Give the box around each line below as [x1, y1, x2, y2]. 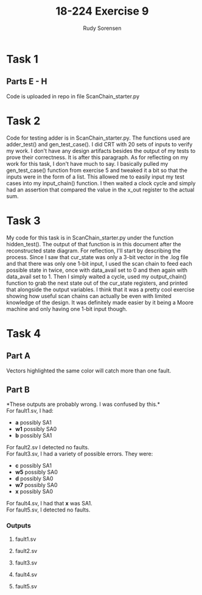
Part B [6, 385, 30, 395]
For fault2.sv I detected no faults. [6, 444, 89, 451]
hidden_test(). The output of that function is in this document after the [6, 240, 181, 248]
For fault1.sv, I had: [6, 407, 54, 415]
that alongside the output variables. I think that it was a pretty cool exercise [6, 285, 195, 293]
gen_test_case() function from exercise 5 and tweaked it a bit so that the [6, 166, 187, 174]
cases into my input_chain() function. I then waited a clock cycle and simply [6, 179, 196, 187]
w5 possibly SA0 [15, 468, 58, 476]
